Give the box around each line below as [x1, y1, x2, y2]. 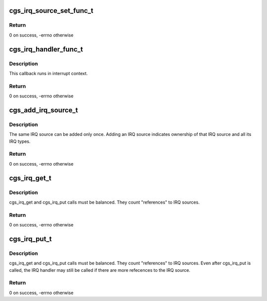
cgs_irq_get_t [9, 173, 51, 182]
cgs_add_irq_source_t [9, 106, 79, 114]
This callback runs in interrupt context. [9, 70, 88, 76]
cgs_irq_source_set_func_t [9, 6, 93, 15]
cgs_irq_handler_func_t [9, 45, 84, 53]
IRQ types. [9, 138, 31, 144]
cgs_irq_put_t [9, 235, 52, 243]
